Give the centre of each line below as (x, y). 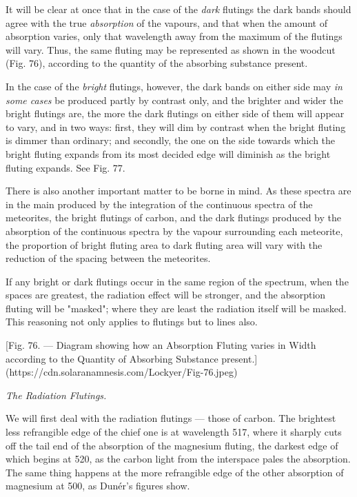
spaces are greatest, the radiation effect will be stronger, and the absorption (166, 295)
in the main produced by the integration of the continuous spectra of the (159, 204)
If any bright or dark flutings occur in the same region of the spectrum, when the (177, 281)
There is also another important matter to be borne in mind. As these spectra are (178, 191)
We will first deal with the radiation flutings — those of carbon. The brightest (171, 418)
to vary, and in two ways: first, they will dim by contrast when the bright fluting (176, 126)
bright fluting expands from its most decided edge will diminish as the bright (168, 153)
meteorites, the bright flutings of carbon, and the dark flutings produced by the (173, 217)
